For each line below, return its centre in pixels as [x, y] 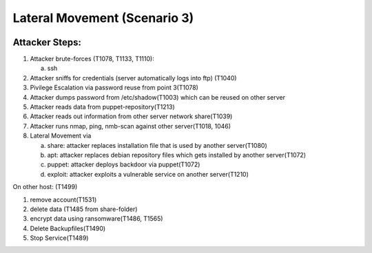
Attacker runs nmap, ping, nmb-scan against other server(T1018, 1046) [130, 126]
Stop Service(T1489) [59, 238]
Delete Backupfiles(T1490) [68, 228]
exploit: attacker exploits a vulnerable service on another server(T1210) [148, 174]
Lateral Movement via [61, 136]
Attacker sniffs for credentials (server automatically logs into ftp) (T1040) [133, 78]
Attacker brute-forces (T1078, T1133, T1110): [92, 59]
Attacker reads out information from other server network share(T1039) [131, 116]
